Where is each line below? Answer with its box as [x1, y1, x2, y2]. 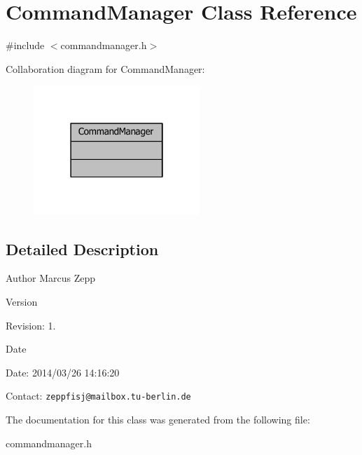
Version [6, 294, 38, 308]
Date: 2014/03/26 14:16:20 [6, 365, 120, 379]
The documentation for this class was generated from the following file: [6, 412, 310, 426]
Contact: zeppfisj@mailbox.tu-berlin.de [6, 388, 191, 403]
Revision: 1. [6, 318, 56, 332]
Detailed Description [6, 238, 159, 259]
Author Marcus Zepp [6, 271, 96, 285]
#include [6, 38, 45, 53]
